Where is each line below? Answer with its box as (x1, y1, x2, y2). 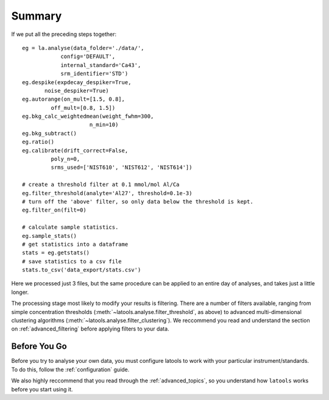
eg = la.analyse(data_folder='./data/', (22, 45, 144, 51)
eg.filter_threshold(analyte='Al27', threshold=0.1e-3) (22, 190, 193, 196)
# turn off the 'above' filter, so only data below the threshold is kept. (22, 198, 253, 205)
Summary (11, 9, 62, 23)
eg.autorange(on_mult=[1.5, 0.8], (22, 96, 125, 103)
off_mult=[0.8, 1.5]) (51, 104, 116, 111)
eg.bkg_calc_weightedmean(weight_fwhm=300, (22, 113, 154, 120)
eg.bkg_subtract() (22, 130, 77, 137)
